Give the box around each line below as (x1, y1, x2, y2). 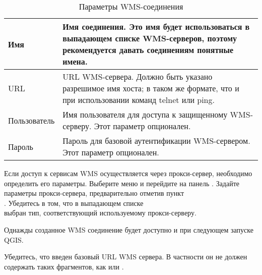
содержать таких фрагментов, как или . (4, 261, 124, 271)
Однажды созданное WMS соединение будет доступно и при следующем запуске (4, 224, 253, 235)
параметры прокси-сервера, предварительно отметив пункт (4, 188, 184, 198)
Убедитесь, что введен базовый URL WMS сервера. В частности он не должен (4, 251, 247, 262)
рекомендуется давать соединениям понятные (62, 44, 234, 56)
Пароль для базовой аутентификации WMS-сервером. (62, 135, 250, 146)
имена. (62, 56, 88, 67)
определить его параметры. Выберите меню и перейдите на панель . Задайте (4, 178, 240, 188)
